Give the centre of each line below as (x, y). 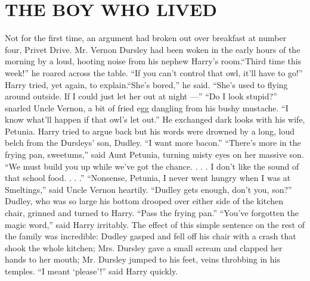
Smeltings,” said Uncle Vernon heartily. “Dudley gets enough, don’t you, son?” (148, 189)
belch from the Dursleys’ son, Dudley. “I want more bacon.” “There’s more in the (153, 143)
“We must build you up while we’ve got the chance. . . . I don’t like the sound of (152, 166)
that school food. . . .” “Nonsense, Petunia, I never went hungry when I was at (148, 178)
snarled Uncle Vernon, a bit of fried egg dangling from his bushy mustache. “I (147, 107)
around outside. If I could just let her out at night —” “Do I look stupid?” (141, 96)
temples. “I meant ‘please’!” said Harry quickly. (92, 271)
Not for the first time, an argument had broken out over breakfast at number (146, 38)
